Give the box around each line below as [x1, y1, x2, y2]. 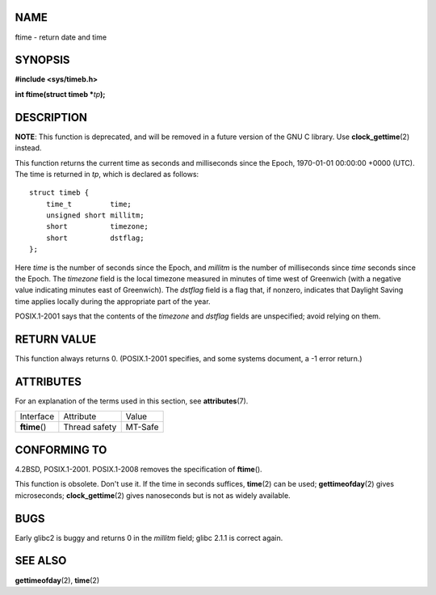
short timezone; [45, 222, 149, 231]
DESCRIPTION [15, 110, 88, 124]
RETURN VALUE [15, 332, 97, 346]
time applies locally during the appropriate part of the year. [15, 296, 211, 306]
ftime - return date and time [15, 32, 107, 42]
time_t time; [45, 199, 132, 209]
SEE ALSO [15, 554, 67, 568]
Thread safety [63, 421, 117, 433]
